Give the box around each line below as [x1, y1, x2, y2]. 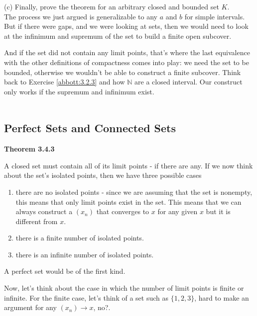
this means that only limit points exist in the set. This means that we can [15, 196, 242, 207]
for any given [157, 206, 198, 217]
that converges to [96, 206, 149, 217]
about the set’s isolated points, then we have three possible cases [4, 170, 202, 180]
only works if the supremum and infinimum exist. [4, 86, 154, 96]
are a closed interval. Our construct [134, 77, 243, 87]
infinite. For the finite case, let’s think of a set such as [4, 292, 168, 303]
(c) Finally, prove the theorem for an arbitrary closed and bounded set [4, 1, 219, 11]
